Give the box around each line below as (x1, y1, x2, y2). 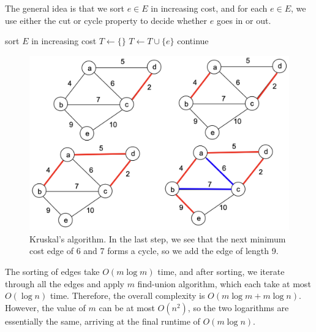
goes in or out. (216, 14, 271, 26)
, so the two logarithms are (187, 301, 289, 314)
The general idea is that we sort (5, 2, 125, 14)
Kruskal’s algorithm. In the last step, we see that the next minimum (29, 232, 286, 245)
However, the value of (5, 301, 86, 314)
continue (177, 34, 209, 47)
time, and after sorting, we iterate (157, 265, 285, 278)
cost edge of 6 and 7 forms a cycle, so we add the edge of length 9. (29, 244, 279, 257)
